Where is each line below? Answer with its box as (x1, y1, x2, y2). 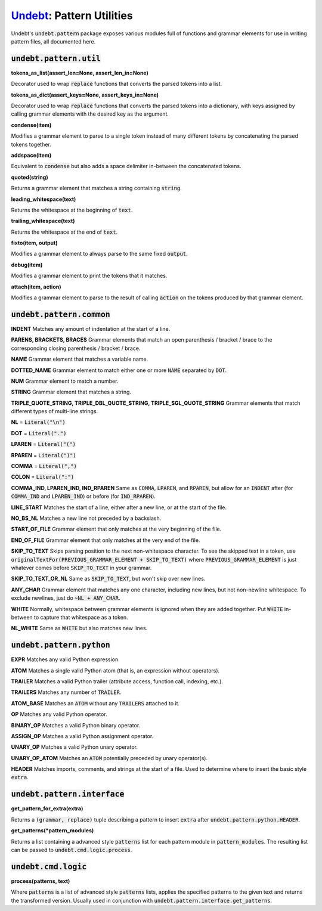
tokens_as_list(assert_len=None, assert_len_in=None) (11, 69, 149, 76)
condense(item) (11, 121, 52, 128)
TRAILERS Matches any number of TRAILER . (11, 689, 122, 696)
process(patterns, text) (11, 877, 70, 885)
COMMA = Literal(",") (11, 463, 77, 470)
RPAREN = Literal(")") (11, 451, 77, 458)
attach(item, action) (11, 283, 61, 290)
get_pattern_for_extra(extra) (11, 805, 83, 812)
